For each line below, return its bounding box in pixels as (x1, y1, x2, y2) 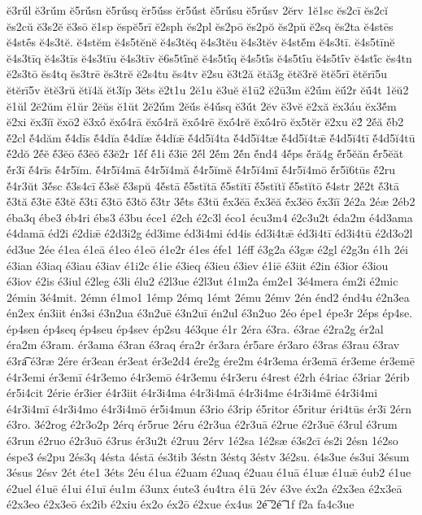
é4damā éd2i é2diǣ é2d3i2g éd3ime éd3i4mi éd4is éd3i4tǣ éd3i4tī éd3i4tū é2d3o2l (7, 225, 413, 242)
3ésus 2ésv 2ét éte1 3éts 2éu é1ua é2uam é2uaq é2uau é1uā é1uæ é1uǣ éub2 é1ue (7, 464, 411, 481)
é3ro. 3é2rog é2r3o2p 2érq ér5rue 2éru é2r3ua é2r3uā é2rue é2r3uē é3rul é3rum (7, 416, 398, 433)
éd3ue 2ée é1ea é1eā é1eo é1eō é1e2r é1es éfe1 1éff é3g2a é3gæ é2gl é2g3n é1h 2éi (7, 240, 408, 257)
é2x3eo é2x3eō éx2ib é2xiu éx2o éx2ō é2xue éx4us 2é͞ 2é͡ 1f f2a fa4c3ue (7, 495, 355, 513)
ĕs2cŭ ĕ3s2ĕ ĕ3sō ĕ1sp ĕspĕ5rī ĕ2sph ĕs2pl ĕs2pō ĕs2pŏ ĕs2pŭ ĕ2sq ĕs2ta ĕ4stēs (7, 17, 394, 34)
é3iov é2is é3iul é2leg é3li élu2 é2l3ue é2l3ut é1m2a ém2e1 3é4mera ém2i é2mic (7, 273, 398, 290)
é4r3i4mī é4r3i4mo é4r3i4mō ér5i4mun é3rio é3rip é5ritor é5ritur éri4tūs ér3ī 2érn (7, 399, 411, 417)
